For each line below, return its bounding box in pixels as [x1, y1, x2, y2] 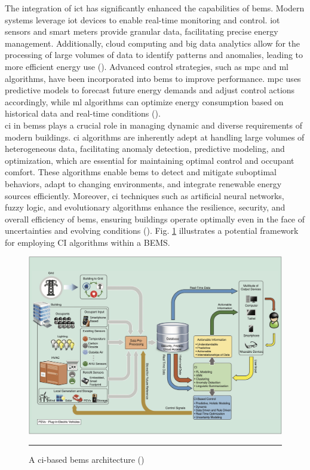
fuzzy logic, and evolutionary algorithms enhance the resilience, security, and [5, 201, 286, 213]
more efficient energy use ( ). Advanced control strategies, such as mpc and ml [5, 60, 288, 72]
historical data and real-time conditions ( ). [5, 107, 161, 120]
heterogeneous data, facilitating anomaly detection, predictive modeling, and [5, 142, 285, 155]
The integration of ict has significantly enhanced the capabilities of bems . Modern [5, 2, 305, 14]
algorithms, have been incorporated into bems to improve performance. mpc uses [5, 72, 301, 84]
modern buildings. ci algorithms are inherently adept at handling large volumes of [5, 130, 305, 143]
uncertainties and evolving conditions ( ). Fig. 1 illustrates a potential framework [5, 224, 299, 237]
